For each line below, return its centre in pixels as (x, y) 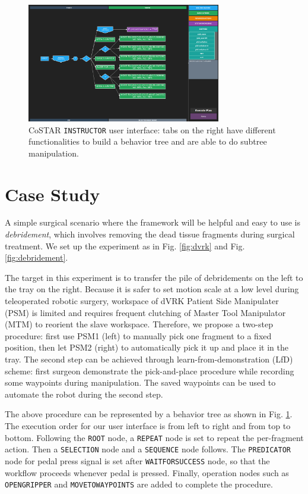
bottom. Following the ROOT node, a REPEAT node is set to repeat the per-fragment (154, 437)
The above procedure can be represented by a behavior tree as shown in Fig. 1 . (149, 414)
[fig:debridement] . (36, 257)
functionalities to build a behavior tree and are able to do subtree (148, 141)
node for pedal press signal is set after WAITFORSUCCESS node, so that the (137, 460)
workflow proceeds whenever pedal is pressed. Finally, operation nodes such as (147, 472)
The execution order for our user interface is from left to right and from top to (148, 425)
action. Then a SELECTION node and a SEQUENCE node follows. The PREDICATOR (148, 449)
